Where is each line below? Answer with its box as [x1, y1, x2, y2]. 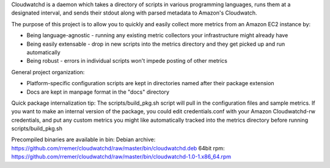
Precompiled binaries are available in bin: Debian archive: [11, 136, 156, 143]
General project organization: [11, 68, 85, 75]
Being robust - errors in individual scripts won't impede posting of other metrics [26, 57, 227, 65]
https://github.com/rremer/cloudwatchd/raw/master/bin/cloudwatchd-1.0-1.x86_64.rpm [11, 153, 232, 161]
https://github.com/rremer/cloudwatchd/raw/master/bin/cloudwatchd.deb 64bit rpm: [11, 144, 226, 152]
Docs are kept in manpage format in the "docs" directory [26, 88, 170, 96]
